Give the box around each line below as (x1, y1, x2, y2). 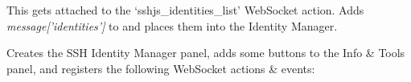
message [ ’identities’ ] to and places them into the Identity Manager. (6, 17, 338, 34)
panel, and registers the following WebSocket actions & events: (6, 59, 315, 76)
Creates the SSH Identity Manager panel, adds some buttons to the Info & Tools (6, 44, 405, 61)
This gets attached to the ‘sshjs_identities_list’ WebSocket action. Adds (6, 2, 364, 18)
